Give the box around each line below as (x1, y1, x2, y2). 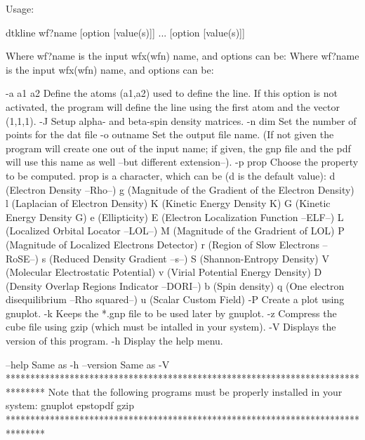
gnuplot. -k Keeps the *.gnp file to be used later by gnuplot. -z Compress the (6, 305, 337, 320)
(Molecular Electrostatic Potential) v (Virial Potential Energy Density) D (6, 265, 322, 279)
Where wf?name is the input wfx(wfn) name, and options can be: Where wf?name (6, 48, 359, 63)
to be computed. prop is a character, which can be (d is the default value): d (6, 168, 336, 182)
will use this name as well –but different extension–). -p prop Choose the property (6, 154, 359, 169)
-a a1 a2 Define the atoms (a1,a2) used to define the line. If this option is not (6, 86, 338, 100)
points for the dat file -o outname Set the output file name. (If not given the (6, 127, 334, 142)
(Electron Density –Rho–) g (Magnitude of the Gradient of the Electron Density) (6, 182, 354, 196)
